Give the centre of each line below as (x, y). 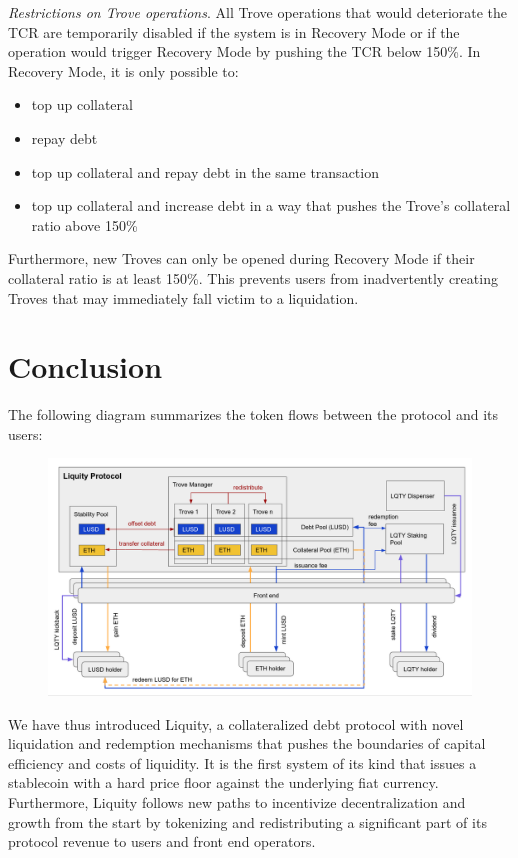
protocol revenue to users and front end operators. (162, 841)
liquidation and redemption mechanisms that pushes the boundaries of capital (247, 743)
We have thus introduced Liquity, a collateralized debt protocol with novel (236, 723)
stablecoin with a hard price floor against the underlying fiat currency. (223, 782)
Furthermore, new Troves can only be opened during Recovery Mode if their (241, 258)
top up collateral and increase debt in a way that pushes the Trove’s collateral (271, 205)
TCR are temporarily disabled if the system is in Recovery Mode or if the (234, 31)
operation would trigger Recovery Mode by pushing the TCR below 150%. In (244, 51)
